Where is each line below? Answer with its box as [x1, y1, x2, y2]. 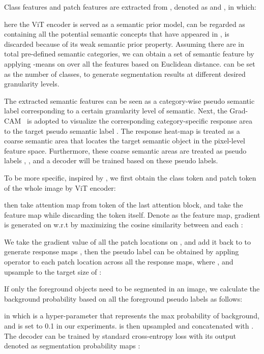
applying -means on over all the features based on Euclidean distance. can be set [4, 58, 255, 69]
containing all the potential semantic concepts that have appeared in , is [4, 28, 229, 39]
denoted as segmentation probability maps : [4, 340, 140, 351]
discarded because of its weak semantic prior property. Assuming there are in [4, 38, 245, 49]
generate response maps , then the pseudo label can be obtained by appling [4, 246, 239, 257]
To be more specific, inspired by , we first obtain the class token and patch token [4, 172, 256, 183]
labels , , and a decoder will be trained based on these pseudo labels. [4, 155, 218, 166]
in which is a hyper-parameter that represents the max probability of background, [4, 310, 259, 321]
